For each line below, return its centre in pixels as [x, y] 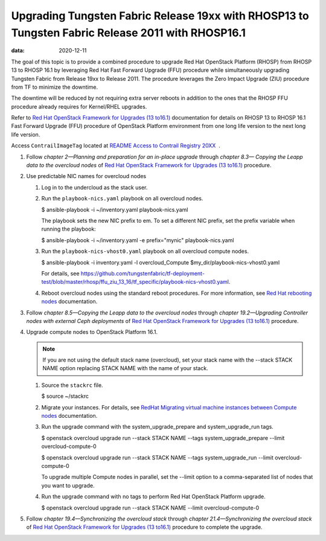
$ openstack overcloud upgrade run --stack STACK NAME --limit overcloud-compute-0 [150, 508]
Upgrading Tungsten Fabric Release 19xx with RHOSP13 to [160, 16]
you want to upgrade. [68, 485]
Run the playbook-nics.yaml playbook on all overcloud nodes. [122, 199]
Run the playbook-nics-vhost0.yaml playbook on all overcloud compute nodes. [145, 251]
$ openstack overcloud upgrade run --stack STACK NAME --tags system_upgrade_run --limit [158, 457]
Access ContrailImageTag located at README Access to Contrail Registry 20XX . [116, 146]
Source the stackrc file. [72, 385]
